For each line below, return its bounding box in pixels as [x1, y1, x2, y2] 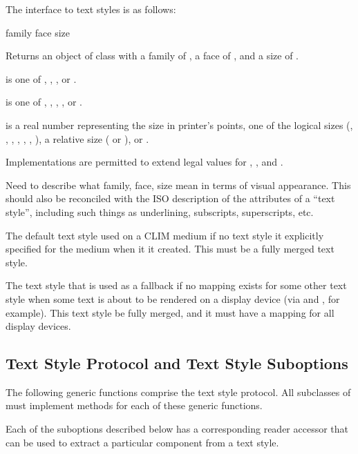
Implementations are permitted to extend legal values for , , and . [6, 155, 283, 169]
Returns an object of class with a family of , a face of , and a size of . [6, 48, 299, 63]
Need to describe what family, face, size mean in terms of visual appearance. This [6, 177, 351, 192]
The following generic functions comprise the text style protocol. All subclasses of [6, 384, 351, 399]
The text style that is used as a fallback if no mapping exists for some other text [6, 278, 347, 293]
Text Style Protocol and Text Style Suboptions [6, 353, 348, 374]
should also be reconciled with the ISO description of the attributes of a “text [6, 191, 335, 206]
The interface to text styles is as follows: [6, 2, 176, 16]
